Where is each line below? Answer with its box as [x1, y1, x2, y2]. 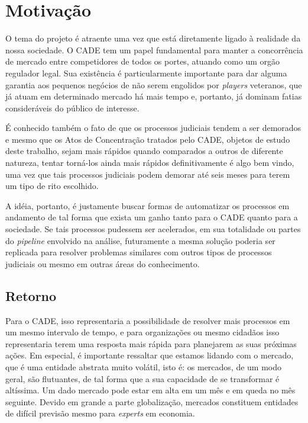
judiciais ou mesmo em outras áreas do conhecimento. [5, 257, 200, 270]
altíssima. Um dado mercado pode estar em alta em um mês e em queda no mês [5, 384, 296, 396]
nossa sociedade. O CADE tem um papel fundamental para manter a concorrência [5, 43, 303, 56]
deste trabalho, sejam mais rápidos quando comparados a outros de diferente [5, 145, 283, 157]
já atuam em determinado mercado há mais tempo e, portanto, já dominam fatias [5, 90, 302, 102]
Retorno [5, 286, 57, 305]
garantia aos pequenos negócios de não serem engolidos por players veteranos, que [5, 78, 302, 91]
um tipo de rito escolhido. [5, 180, 99, 192]
